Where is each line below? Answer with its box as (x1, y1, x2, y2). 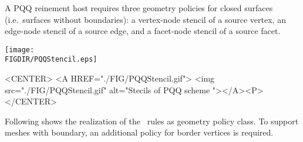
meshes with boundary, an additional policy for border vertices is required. (5, 126, 274, 138)
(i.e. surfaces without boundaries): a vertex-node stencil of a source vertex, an (5, 13, 286, 25)
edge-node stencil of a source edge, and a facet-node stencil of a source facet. (5, 25, 281, 37)
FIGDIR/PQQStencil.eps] (5, 55, 97, 64)
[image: (5, 45, 35, 54)
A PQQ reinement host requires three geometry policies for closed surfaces (5, 2, 273, 13)
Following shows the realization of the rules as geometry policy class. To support (5, 114, 299, 127)
